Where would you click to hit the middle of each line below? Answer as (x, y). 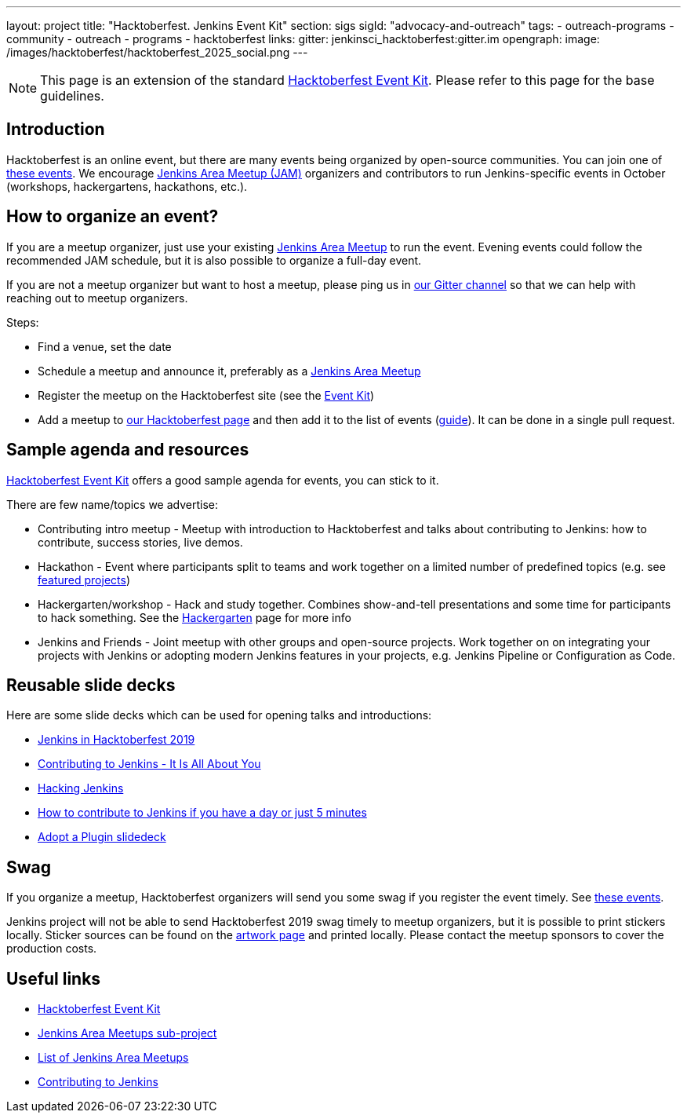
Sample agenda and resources (128, 450)
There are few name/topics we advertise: (113, 504)
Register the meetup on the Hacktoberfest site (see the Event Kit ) (206, 395)
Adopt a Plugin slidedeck (102, 837)
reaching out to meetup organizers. (97, 298)
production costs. (52, 949)
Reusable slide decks (91, 685)
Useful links (54, 978)
